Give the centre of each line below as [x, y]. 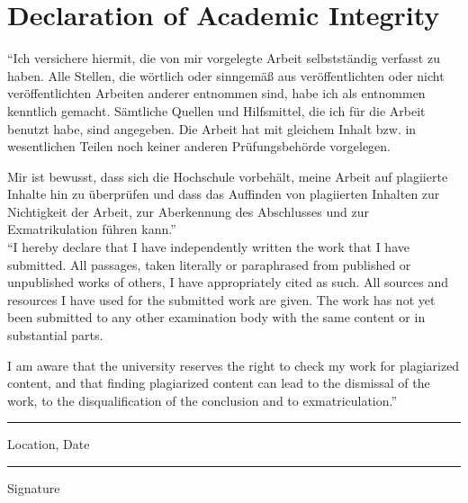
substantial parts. [55, 335]
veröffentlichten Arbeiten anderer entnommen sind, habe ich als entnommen [216, 93]
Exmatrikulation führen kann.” [92, 229]
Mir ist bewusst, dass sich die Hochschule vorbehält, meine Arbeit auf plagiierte [228, 176]
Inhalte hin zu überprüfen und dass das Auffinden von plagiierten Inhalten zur [224, 194]
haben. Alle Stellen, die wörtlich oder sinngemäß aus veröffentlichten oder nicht [226, 75]
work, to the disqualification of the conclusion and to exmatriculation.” [202, 400]
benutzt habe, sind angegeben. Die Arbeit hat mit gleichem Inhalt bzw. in [212, 128]
